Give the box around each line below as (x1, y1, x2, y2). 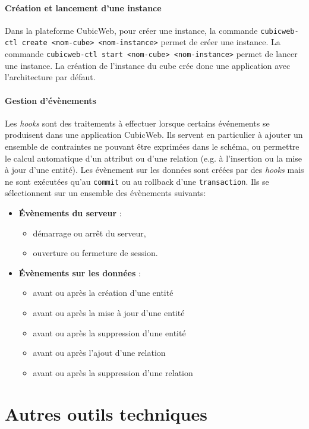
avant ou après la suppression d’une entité (33, 326, 186, 339)
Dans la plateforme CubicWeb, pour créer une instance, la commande (5, 24, 258, 36)
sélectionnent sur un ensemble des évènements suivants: (5, 187, 206, 199)
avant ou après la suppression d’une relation (33, 366, 193, 378)
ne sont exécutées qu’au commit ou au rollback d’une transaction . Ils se (5, 175, 269, 187)
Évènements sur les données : (18, 266, 141, 279)
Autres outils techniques (5, 401, 207, 425)
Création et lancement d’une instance (5, 1, 162, 14)
